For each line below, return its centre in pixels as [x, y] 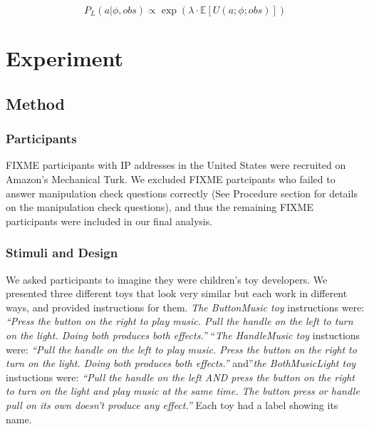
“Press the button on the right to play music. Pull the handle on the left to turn [180, 321]
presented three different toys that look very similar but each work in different [177, 293]
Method [35, 103]
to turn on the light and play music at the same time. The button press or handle [183, 391]
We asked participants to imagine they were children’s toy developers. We [167, 279]
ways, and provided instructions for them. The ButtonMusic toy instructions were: [185, 307]
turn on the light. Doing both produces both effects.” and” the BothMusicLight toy [181, 363]
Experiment [65, 58]
